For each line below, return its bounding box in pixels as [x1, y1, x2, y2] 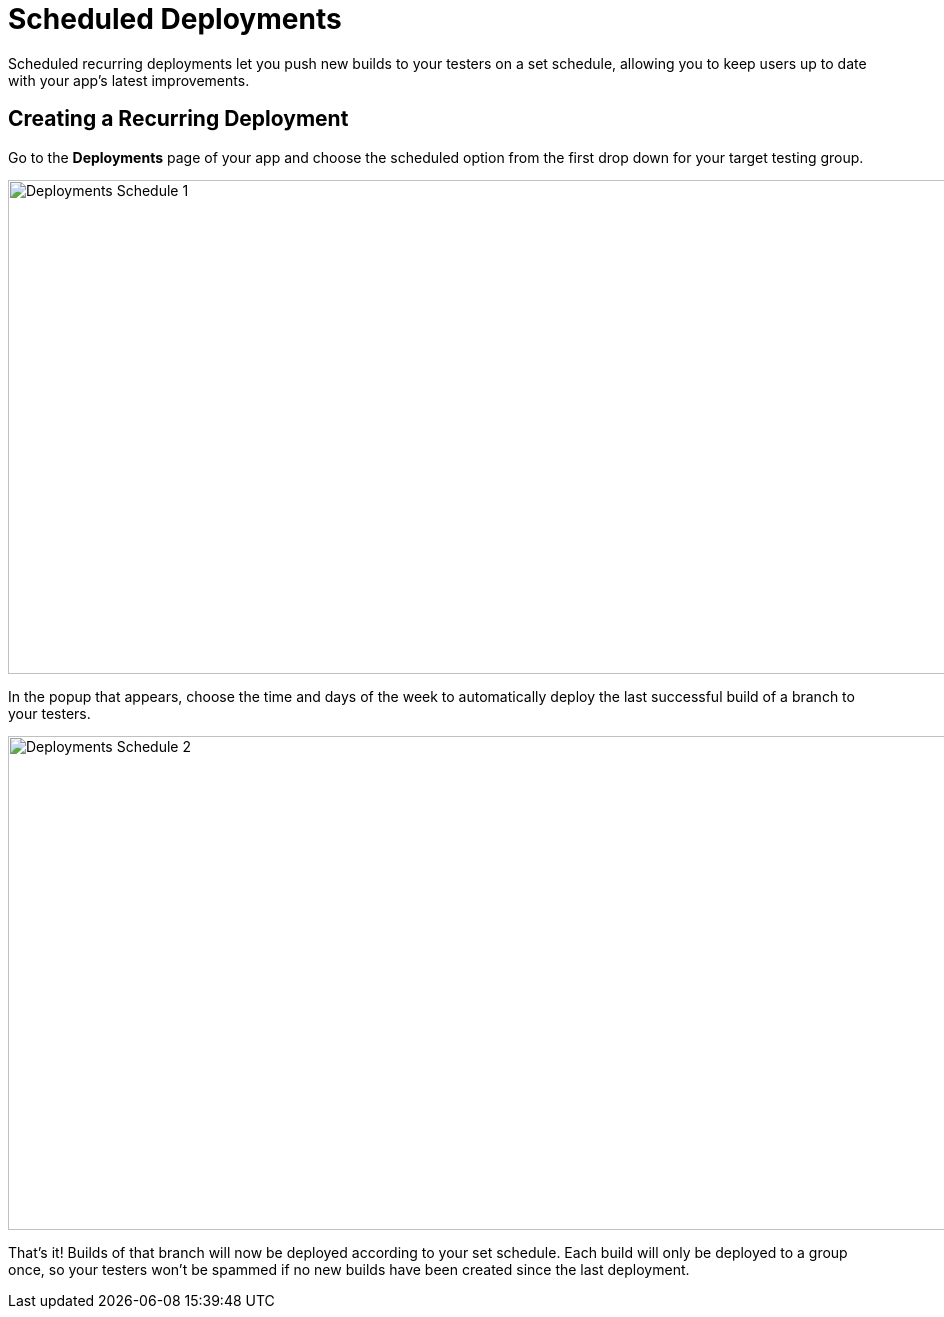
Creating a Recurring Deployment [8, 106, 349, 132]
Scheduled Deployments [8, 2, 342, 36]
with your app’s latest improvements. [8, 71, 250, 89]
